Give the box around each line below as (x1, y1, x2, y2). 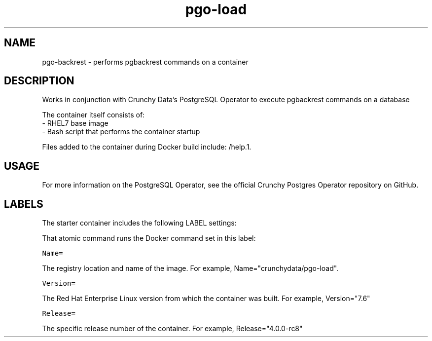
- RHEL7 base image (42, 119, 108, 128)
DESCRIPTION (4, 75, 74, 87)
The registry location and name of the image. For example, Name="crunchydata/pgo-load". (42, 264, 339, 273)
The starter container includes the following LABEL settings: (42, 219, 237, 227)
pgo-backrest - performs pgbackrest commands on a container (42, 57, 249, 66)
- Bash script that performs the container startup (42, 127, 200, 136)
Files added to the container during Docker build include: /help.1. (42, 143, 252, 152)
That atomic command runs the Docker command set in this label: (42, 234, 256, 243)
